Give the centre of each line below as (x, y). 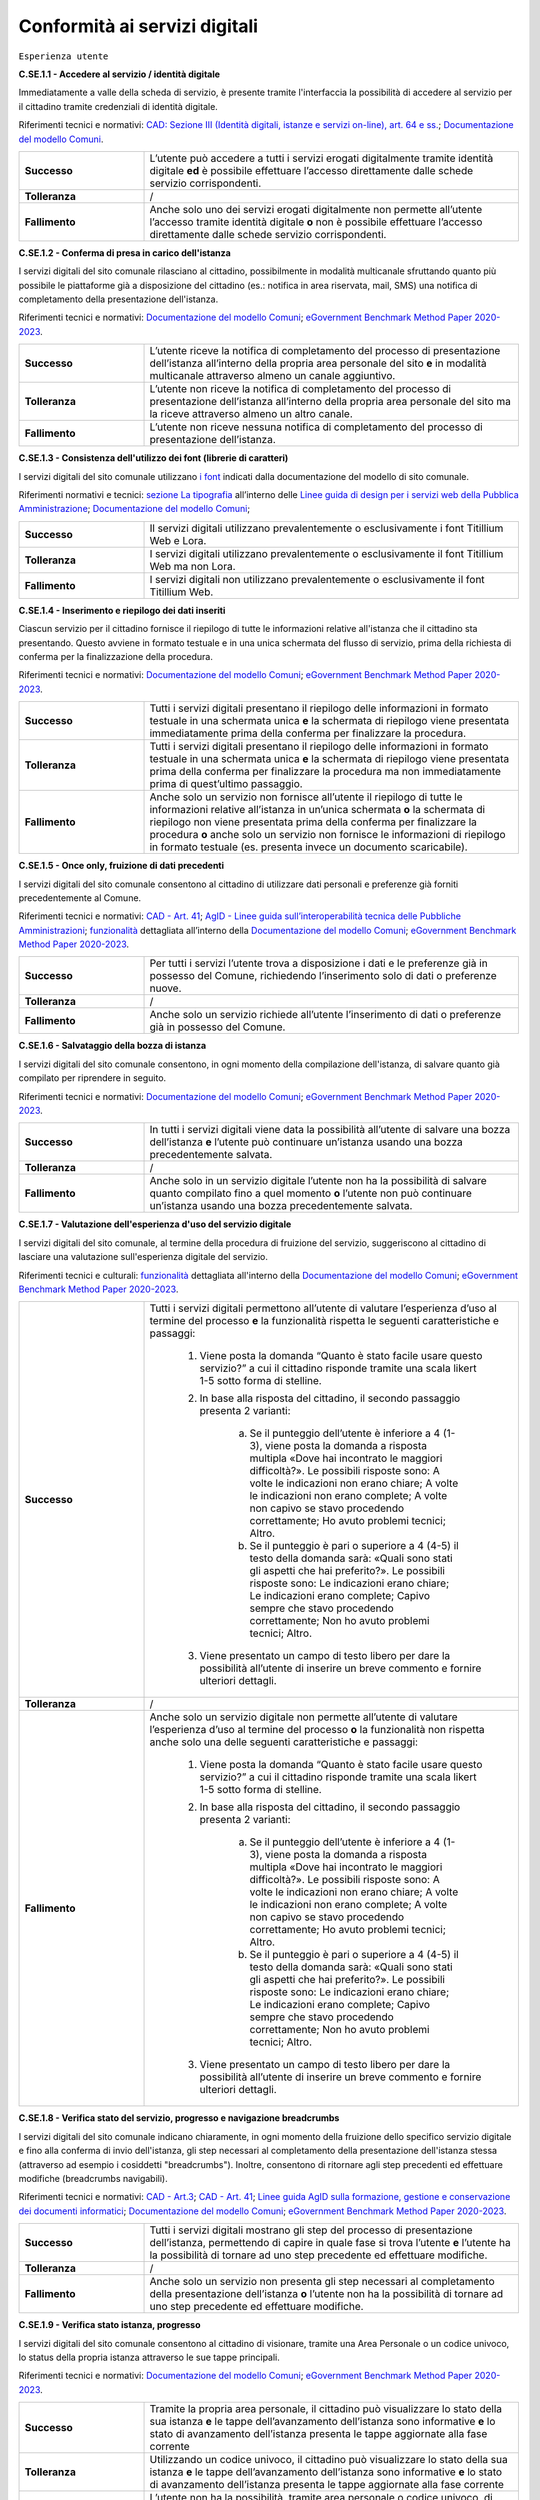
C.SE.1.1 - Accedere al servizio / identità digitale (119, 74)
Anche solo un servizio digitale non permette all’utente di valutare (304, 1717)
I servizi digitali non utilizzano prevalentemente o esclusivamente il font (317, 579)
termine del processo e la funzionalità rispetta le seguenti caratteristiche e (324, 1321)
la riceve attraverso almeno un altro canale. (251, 414)
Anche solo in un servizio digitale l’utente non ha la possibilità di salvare (318, 1181)
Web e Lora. (178, 540)
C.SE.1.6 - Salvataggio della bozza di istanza (112, 1046)
